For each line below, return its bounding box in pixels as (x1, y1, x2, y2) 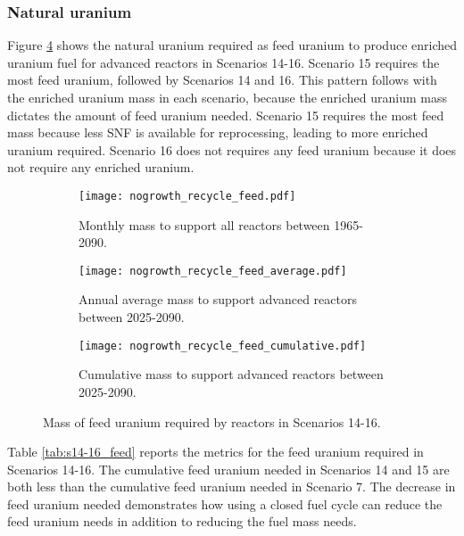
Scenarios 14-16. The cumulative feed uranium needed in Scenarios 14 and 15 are (7, 459, 450, 478)
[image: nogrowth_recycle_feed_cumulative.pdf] (79, 339, 367, 352)
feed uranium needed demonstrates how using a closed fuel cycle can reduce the (7, 494, 443, 513)
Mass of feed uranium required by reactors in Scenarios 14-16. (43, 412, 381, 431)
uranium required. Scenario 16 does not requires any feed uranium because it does (7, 140, 457, 159)
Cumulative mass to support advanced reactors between (79, 365, 384, 383)
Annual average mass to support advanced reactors (79, 290, 357, 309)
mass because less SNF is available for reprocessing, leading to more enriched (7, 123, 428, 142)
